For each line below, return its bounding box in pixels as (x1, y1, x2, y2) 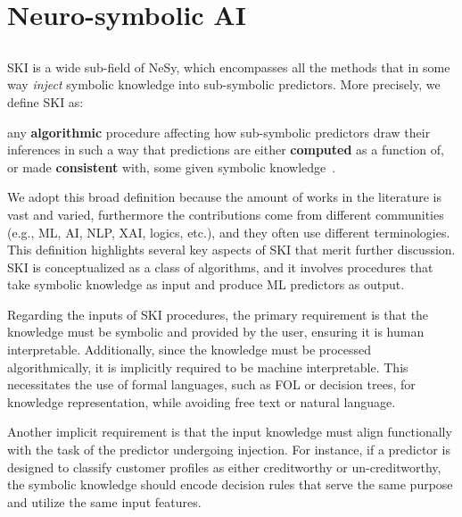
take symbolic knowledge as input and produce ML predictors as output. (7, 275, 405, 294)
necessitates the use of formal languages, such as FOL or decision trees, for (7, 375, 416, 394)
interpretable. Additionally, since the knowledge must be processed (7, 340, 371, 359)
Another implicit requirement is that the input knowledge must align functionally (7, 422, 452, 441)
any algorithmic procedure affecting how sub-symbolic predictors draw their (7, 122, 431, 141)
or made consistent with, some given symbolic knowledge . (7, 157, 336, 176)
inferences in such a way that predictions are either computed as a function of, (7, 140, 444, 159)
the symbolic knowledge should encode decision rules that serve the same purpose (7, 475, 453, 494)
